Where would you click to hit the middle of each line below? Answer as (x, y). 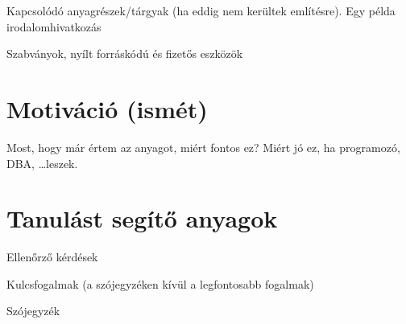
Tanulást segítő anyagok (142, 218)
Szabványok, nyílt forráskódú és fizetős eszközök (125, 53)
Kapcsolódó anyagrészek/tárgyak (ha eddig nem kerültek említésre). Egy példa (201, 10)
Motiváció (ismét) (107, 108)
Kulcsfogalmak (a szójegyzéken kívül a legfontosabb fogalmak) (160, 283)
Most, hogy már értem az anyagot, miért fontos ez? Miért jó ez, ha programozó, (203, 147)
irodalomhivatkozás (54, 26)
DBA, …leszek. (42, 163)
